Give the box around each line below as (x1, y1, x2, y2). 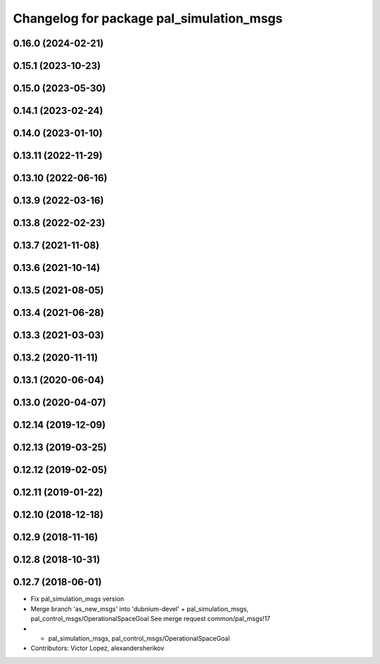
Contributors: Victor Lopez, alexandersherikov (30, 644, 165, 653)
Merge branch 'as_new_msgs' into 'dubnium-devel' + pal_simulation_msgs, (30, 604, 249, 613)
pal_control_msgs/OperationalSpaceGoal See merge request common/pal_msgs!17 (30, 615, 271, 623)
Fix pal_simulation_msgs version (30, 595, 125, 603)
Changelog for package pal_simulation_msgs (13, 11, 283, 26)
